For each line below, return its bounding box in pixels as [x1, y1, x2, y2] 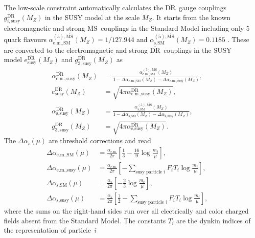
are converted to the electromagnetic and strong [4, 44, 148, 55]
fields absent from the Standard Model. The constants [4, 215, 166, 225]
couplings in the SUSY [163, 44, 232, 55]
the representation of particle [4, 225, 91, 235]
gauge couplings [179, 2, 227, 12]
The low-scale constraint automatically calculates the [4, 2, 163, 12]
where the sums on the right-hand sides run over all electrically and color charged [4, 205, 249, 216]
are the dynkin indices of [176, 215, 251, 225]
